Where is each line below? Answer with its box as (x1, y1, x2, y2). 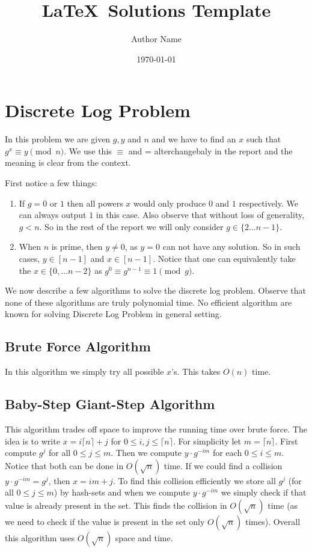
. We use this (64, 144, 112, 157)
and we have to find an (151, 133, 236, 145)
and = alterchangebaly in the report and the (128, 144, 293, 157)
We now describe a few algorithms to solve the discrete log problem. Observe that (5, 284, 307, 297)
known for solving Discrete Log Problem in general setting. (5, 308, 222, 320)
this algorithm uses (5, 531, 75, 544)
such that (246, 133, 281, 145)
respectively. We (239, 196, 298, 209)
